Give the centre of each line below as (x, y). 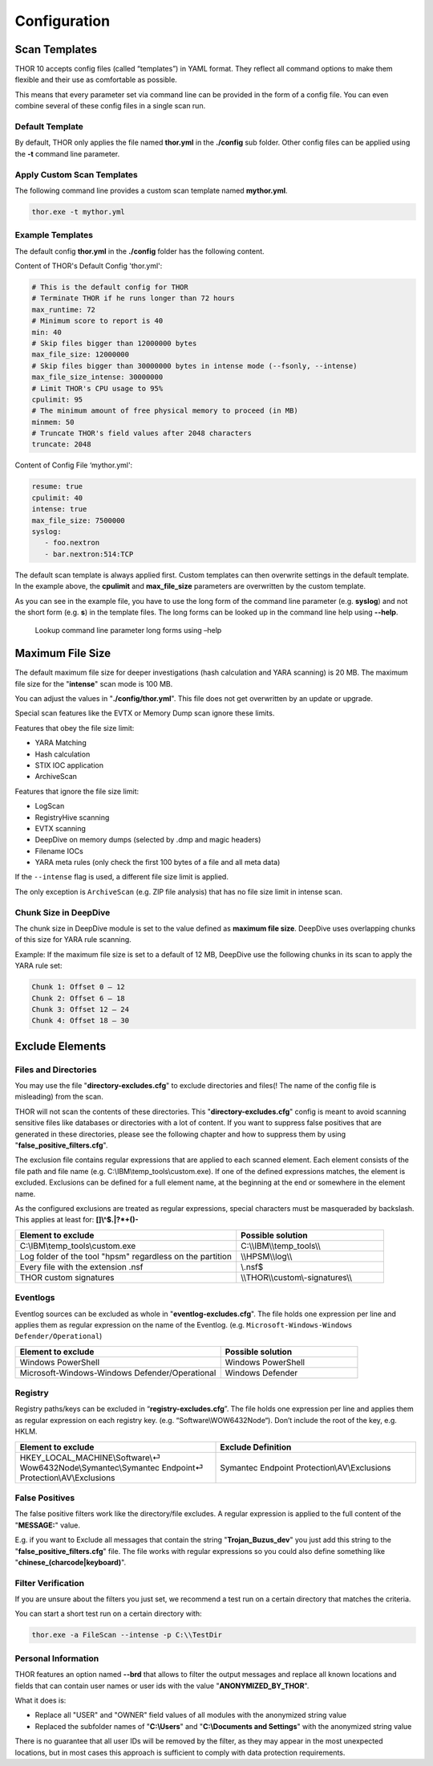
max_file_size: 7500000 (79, 520)
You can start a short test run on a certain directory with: (108, 1613)
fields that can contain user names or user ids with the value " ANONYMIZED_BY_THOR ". (162, 1686)
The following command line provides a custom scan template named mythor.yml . (151, 190)
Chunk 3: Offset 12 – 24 (81, 1009)
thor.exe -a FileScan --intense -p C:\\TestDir (127, 1635)
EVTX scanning (60, 828)
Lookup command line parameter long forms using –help (128, 630)
